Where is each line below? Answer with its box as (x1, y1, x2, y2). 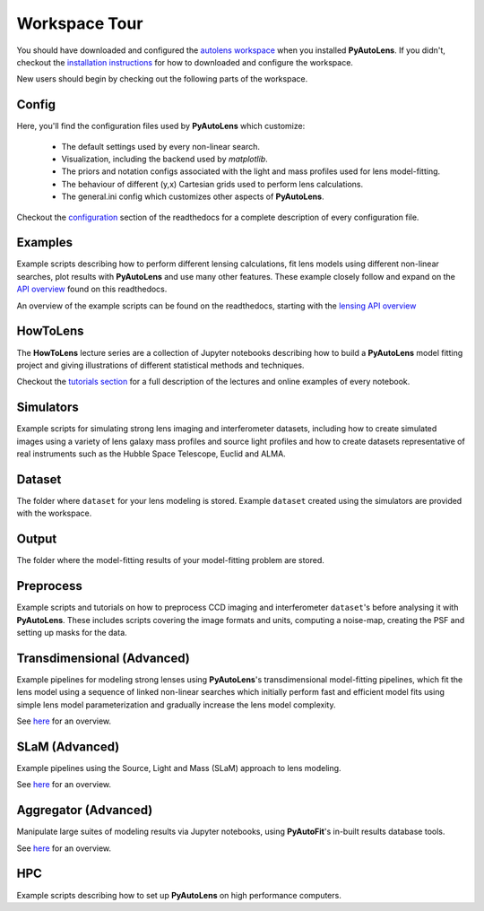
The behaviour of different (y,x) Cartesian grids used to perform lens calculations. (61, 178, 363, 189)
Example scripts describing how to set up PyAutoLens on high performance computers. (16, 889, 342, 900)
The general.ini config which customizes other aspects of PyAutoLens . (61, 191, 324, 202)
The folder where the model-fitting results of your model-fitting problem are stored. (16, 555, 324, 566)
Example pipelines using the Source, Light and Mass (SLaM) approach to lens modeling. (16, 762, 341, 773)
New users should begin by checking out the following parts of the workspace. (16, 74, 308, 84)
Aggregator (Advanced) (16, 803, 153, 818)
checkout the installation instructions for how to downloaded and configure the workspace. (16, 56, 354, 67)
